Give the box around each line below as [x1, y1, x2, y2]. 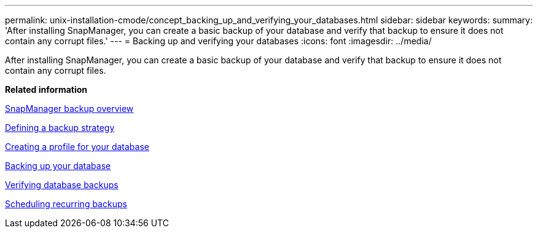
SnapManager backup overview [5, 103, 134, 114]
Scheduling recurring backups [5, 199, 127, 209]
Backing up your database [5, 160, 111, 171]
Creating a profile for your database [5, 141, 149, 152]
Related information [5, 84, 88, 95]
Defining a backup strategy [5, 122, 115, 133]
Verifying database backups [5, 180, 119, 190]
